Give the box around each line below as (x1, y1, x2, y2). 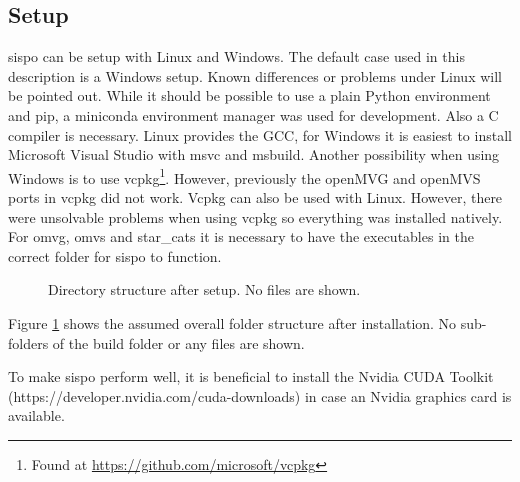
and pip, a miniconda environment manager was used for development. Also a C (8, 104, 499, 125)
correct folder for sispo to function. (8, 245, 222, 266)
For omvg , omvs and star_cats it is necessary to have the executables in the (8, 226, 474, 247)
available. (8, 405, 65, 426)
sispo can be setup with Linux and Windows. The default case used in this (8, 46, 465, 67)
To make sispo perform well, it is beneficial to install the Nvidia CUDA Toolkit (8, 366, 494, 387)
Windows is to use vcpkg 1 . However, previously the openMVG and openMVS (8, 164, 481, 188)
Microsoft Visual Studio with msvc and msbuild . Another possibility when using (8, 144, 500, 165)
